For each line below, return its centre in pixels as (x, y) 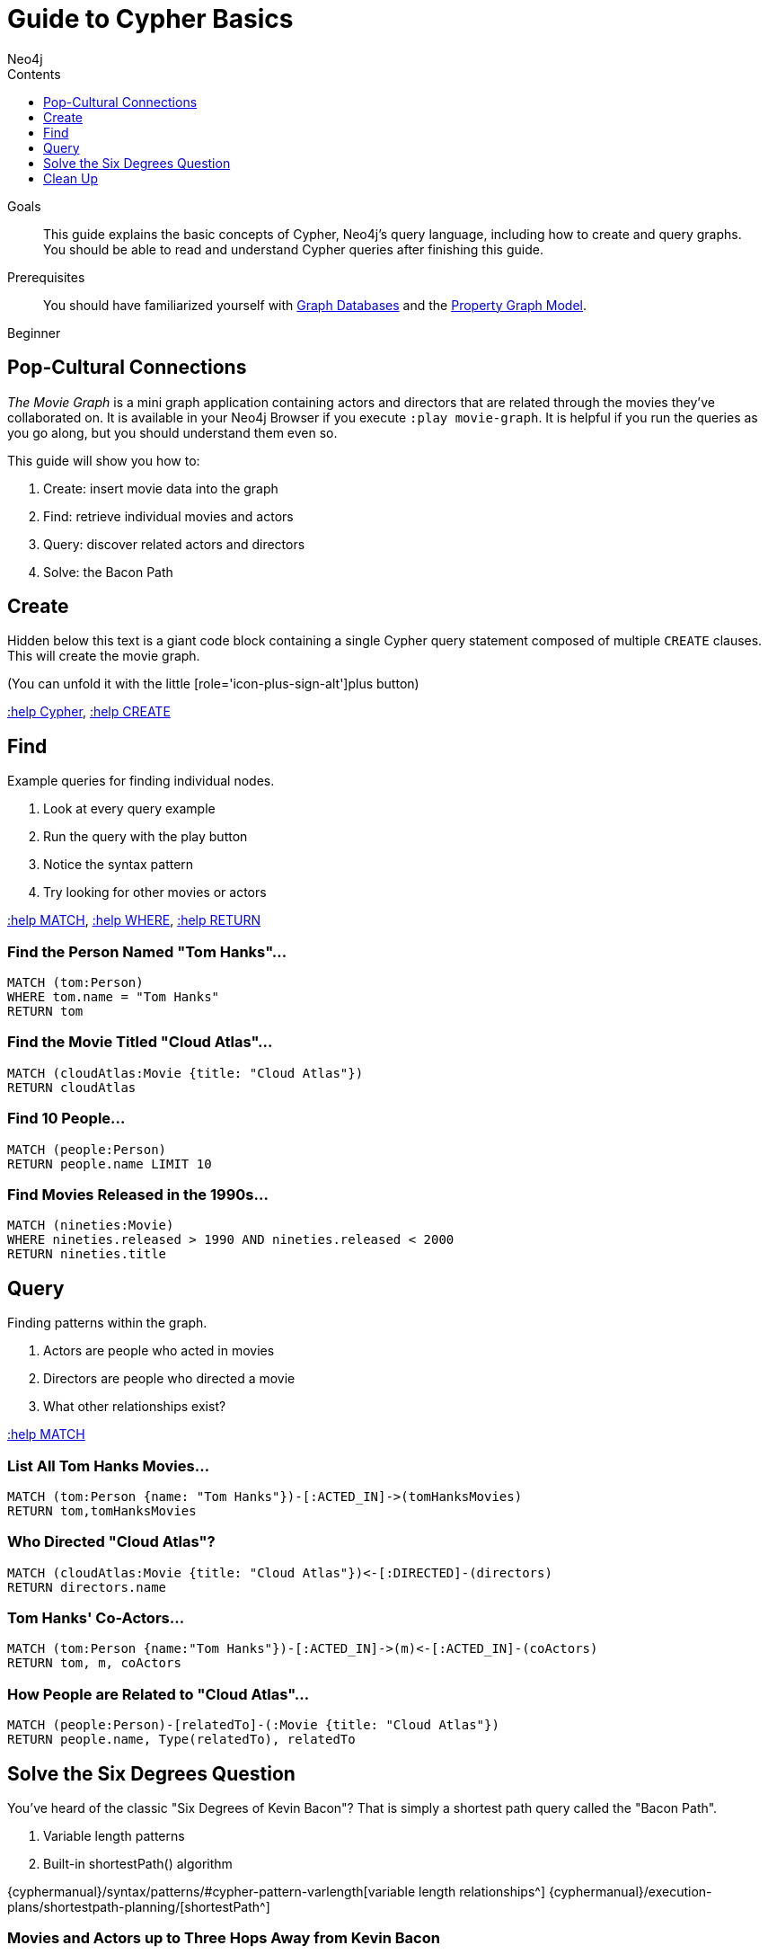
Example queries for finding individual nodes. (141, 781)
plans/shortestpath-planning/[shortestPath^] (139, 1906)
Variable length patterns (114, 1835)
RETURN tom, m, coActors (94, 1663)
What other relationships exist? (135, 1407)
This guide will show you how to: (104, 460)
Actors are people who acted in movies (159, 1351)
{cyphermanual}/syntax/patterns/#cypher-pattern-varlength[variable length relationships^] (277, 1891)
